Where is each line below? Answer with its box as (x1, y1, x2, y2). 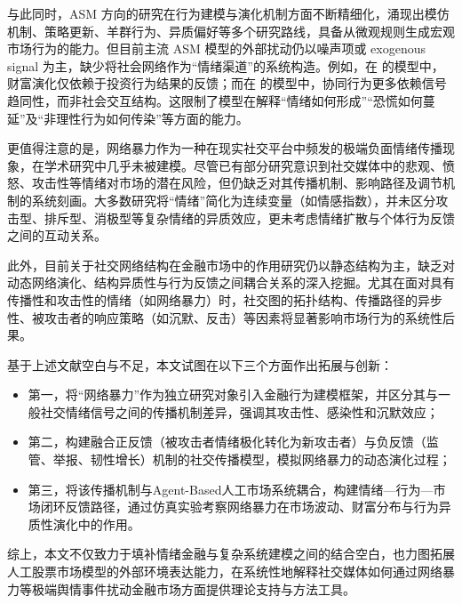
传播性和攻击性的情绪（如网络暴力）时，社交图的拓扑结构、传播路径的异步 (7, 290, 442, 309)
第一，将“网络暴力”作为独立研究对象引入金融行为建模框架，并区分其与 (28, 385, 439, 404)
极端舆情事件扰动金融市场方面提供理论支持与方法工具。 (31, 579, 355, 598)
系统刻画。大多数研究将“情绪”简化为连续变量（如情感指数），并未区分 (31, 190, 436, 209)
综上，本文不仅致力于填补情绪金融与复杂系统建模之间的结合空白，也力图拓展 (7, 544, 455, 563)
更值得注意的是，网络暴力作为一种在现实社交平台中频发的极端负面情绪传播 (7, 139, 442, 157)
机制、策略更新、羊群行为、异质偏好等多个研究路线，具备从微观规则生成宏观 (7, 21, 455, 40)
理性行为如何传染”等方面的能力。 (56, 109, 249, 127)
